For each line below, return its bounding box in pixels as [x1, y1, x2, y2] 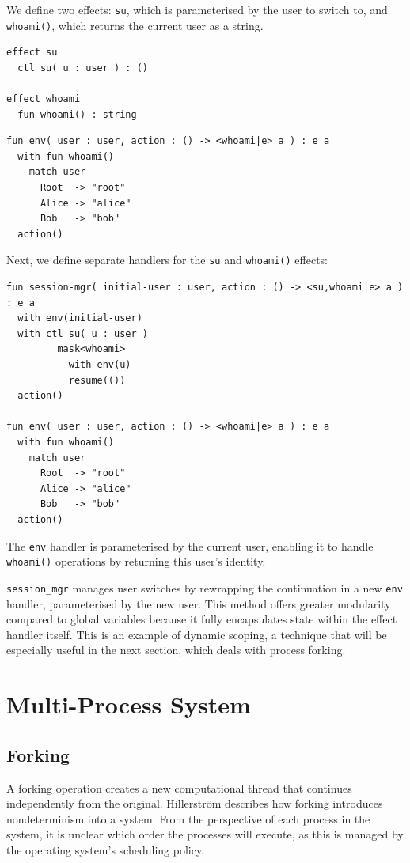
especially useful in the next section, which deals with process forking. [6, 642, 346, 658]
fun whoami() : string [17, 108, 137, 120]
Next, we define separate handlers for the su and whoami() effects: [6, 252, 328, 268]
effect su [6, 47, 58, 59]
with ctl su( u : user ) [17, 327, 148, 339]
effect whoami [6, 93, 81, 105]
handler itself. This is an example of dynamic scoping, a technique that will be [6, 626, 387, 642]
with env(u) [68, 359, 131, 371]
